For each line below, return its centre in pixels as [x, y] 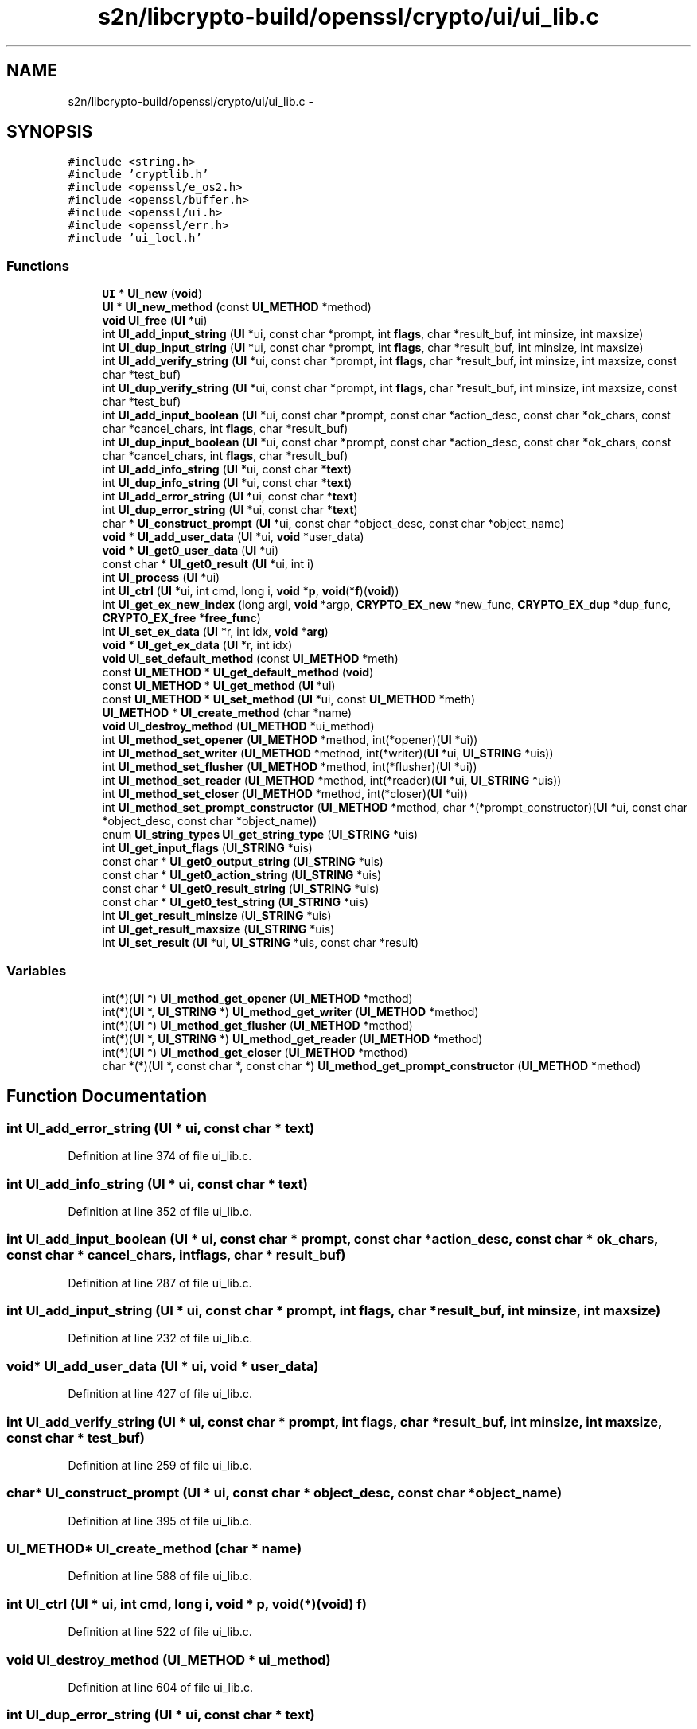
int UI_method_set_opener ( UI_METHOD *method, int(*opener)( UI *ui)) [290, 740]
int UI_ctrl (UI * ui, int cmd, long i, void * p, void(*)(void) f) [187, 1604]
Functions [38, 265]
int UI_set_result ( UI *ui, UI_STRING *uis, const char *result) [261, 943]
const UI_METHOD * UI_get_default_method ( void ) [238, 672]
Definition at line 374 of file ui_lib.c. [160, 1156]
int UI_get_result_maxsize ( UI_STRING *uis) [218, 929]
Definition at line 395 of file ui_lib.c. [160, 1521]
